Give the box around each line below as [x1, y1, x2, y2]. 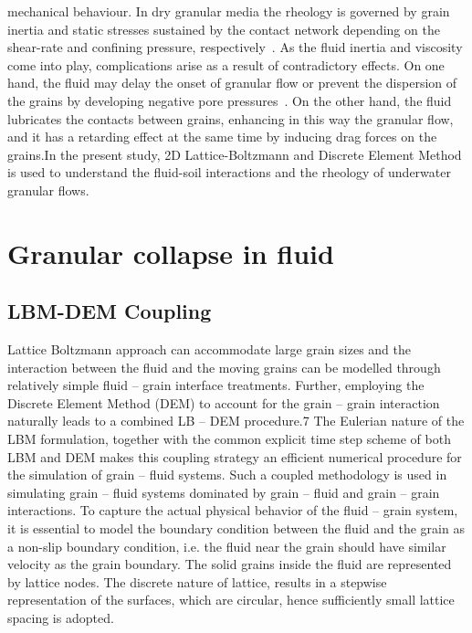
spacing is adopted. [7, 608, 114, 628]
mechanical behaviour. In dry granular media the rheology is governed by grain [7, 2, 450, 20]
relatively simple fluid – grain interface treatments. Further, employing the [7, 375, 425, 395]
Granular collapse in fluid [7, 234, 334, 271]
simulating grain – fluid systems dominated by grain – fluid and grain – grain [7, 482, 440, 501]
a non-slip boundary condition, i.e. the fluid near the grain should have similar [7, 536, 446, 555]
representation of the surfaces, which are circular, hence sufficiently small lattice [7, 590, 455, 609]
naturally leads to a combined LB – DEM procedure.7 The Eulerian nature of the [7, 411, 465, 430]
